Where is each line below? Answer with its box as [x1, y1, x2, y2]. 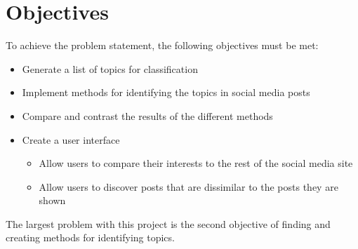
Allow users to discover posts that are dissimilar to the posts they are [39, 179, 338, 194]
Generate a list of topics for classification [22, 61, 198, 76]
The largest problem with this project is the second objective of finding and [6, 216, 331, 231]
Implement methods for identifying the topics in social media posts [22, 85, 310, 100]
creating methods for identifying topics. [6, 230, 175, 245]
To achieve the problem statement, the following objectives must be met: [6, 38, 319, 53]
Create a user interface [22, 132, 120, 147]
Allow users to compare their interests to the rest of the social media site [39, 156, 353, 170]
